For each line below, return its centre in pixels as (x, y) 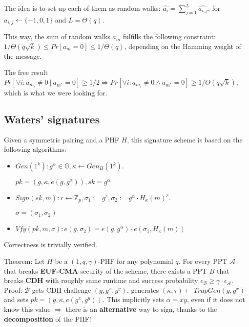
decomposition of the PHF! (48, 318)
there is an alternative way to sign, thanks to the (141, 309)
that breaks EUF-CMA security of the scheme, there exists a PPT (105, 270)
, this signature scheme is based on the (185, 139)
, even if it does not (216, 299)
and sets (16, 299)
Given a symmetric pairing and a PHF (62, 139)
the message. (23, 56)
